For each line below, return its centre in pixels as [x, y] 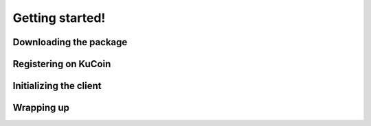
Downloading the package [70, 42]
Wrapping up [41, 108]
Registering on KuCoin [62, 64]
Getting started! [59, 18]
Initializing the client [57, 86]
